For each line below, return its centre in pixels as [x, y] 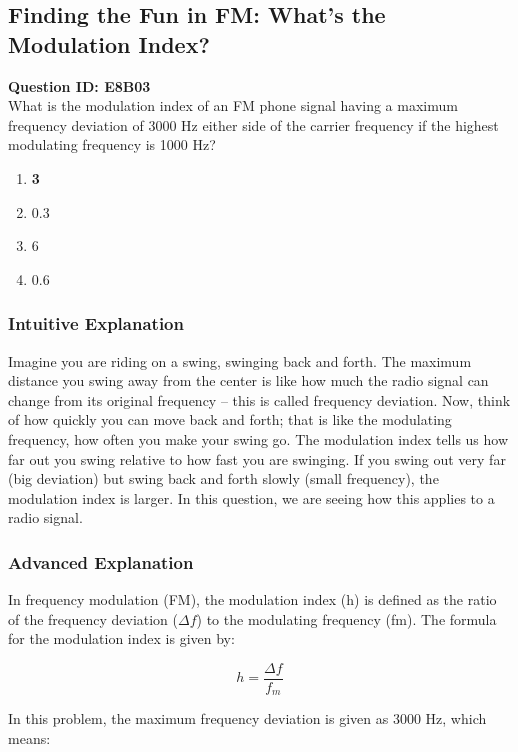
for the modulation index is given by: [121, 638]
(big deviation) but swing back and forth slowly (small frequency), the [223, 478]
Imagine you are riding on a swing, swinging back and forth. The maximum [240, 360]
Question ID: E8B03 [79, 85]
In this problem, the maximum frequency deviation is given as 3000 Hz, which [247, 718]
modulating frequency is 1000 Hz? [112, 144]
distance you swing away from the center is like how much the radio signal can [248, 380]
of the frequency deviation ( [93, 618]
